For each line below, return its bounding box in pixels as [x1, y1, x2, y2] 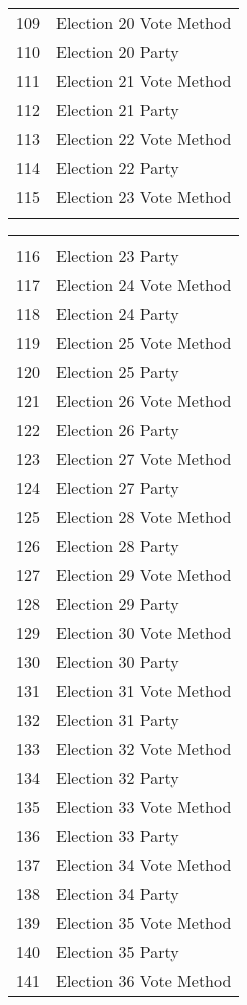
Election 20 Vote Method [56, 11, 232, 34]
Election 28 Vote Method [56, 505, 232, 528]
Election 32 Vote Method [56, 737, 232, 760]
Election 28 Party [56, 534, 179, 557]
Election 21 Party [56, 98, 179, 121]
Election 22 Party [56, 156, 179, 179]
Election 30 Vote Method [56, 621, 232, 644]
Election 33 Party [56, 824, 179, 847]
